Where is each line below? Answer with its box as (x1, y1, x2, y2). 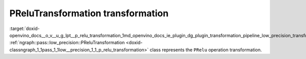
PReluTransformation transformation (9, 8, 169, 19)
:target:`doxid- (9, 25, 40, 32)
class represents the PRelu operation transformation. (149, 46, 262, 53)
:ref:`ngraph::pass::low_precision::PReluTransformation (9, 40, 125, 46)
